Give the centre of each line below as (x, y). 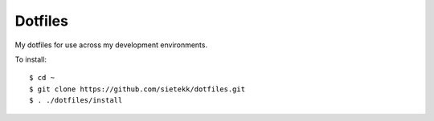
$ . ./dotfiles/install (76, 101)
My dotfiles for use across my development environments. (111, 45)
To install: (31, 59)
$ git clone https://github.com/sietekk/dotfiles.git (137, 89)
